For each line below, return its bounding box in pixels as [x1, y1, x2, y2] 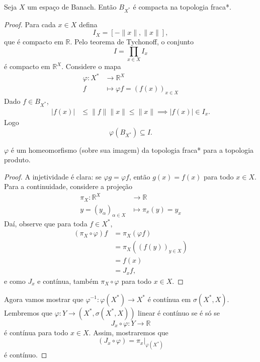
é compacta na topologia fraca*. [133, 2, 231, 12]
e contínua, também [37, 275, 99, 286]
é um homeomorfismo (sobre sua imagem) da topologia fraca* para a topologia [11, 144, 254, 155]
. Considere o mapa [61, 61, 121, 72]
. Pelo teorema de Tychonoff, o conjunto [70, 36, 194, 47]
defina [78, 19, 98, 29]
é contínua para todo [4, 327, 68, 337]
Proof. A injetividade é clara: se [4, 171, 102, 182]
